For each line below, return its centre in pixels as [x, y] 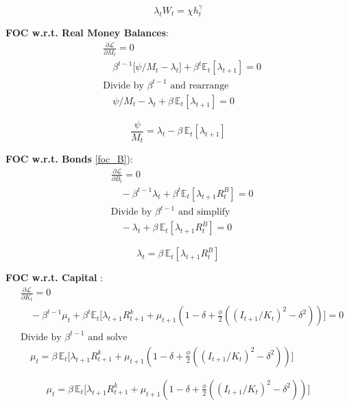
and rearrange [200, 85]
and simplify [204, 212]
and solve [108, 337]
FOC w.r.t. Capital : [55, 277]
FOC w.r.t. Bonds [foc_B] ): [69, 159]
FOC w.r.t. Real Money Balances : [87, 33]
